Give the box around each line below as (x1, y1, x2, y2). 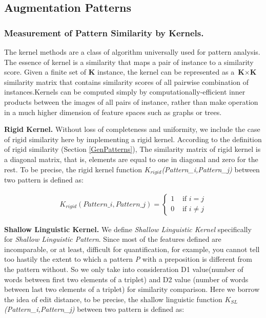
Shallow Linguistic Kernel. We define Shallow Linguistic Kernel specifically (4, 223, 252, 234)
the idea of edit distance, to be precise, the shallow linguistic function (4, 293, 222, 304)
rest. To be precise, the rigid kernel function (4, 164, 142, 174)
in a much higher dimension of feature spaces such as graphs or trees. (4, 106, 222, 117)
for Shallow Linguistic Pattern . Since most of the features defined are (4, 234, 221, 244)
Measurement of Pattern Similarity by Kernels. (4, 26, 204, 39)
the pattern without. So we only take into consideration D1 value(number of (4, 263, 243, 274)
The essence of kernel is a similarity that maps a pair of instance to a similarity (4, 56, 254, 67)
